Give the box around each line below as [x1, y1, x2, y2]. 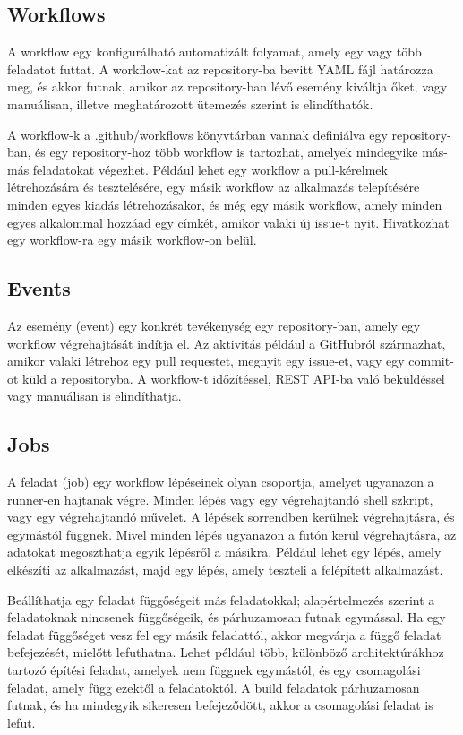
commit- [408, 351, 454, 370]
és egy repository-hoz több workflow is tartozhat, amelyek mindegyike [35, 143, 418, 161]
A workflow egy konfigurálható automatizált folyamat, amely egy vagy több [7, 42, 422, 61]
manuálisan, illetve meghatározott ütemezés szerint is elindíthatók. [7, 94, 373, 113]
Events [7, 274, 71, 302]
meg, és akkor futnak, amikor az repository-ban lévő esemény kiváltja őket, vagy [7, 77, 448, 96]
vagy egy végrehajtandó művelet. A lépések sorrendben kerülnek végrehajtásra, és [7, 507, 455, 526]
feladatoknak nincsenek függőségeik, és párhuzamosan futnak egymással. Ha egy [7, 608, 446, 627]
